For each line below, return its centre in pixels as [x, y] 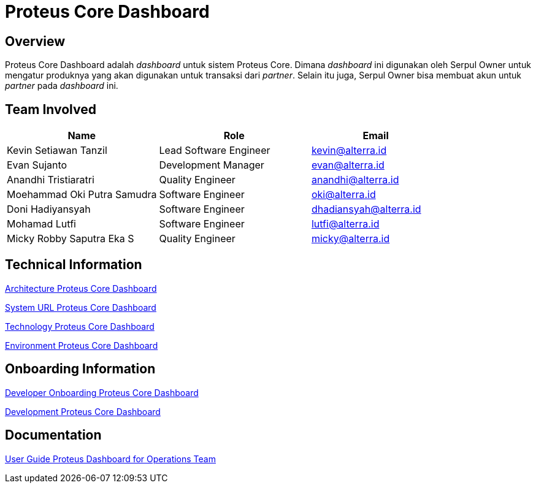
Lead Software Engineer [215, 151]
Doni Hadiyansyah [49, 209]
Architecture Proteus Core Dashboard [81, 288]
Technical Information [74, 265]
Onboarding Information [80, 369]
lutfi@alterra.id [345, 224]
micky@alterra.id [350, 239]
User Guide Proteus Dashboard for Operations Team [110, 459]
